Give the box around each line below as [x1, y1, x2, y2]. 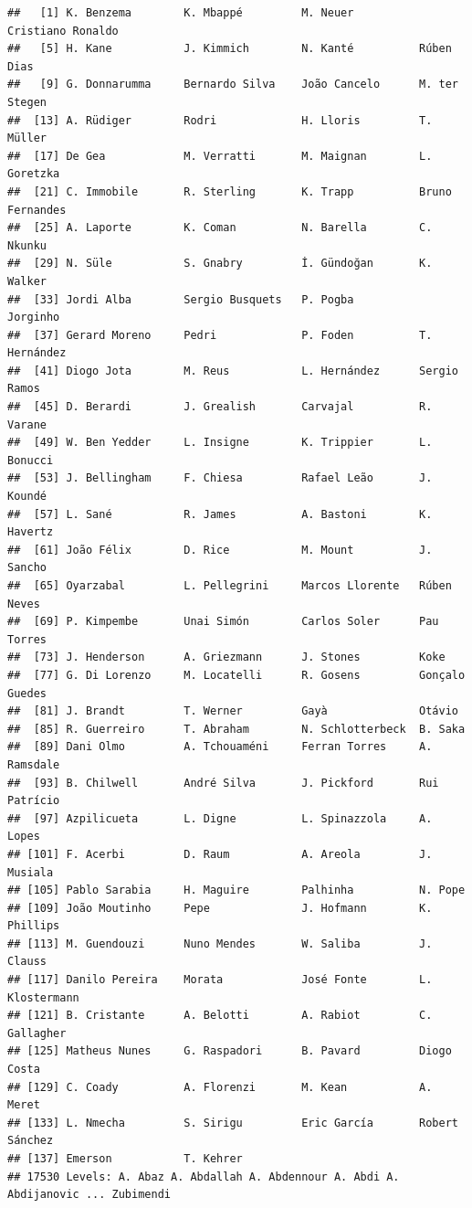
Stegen [7, 95, 47, 109]
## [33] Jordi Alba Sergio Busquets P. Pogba [7, 292, 354, 306]
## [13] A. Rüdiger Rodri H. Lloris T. [7, 113, 433, 127]
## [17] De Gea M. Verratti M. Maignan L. [7, 149, 433, 163]
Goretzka [7, 167, 60, 181]
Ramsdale [7, 758, 60, 771]
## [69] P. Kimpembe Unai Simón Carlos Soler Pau [7, 615, 439, 629]
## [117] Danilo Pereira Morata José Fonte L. [7, 973, 433, 987]
